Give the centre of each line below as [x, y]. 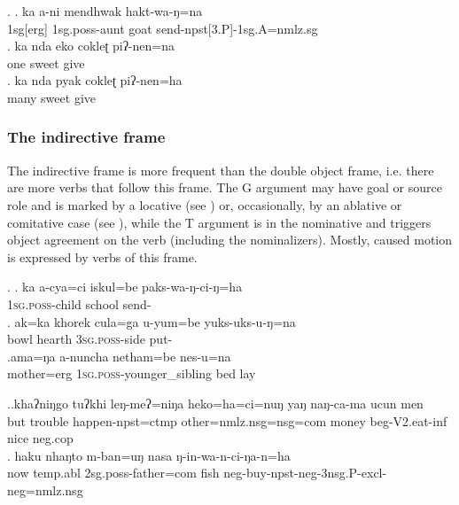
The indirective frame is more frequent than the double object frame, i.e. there [221, 170]
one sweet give [46, 62]
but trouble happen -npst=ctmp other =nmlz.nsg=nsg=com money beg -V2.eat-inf [227, 420]
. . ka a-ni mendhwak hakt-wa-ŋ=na [105, 11]
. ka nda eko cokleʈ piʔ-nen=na [91, 46]
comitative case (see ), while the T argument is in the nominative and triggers [219, 222]
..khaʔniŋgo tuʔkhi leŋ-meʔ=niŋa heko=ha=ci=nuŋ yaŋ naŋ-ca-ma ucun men [215, 403]
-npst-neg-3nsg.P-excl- [327, 473]
